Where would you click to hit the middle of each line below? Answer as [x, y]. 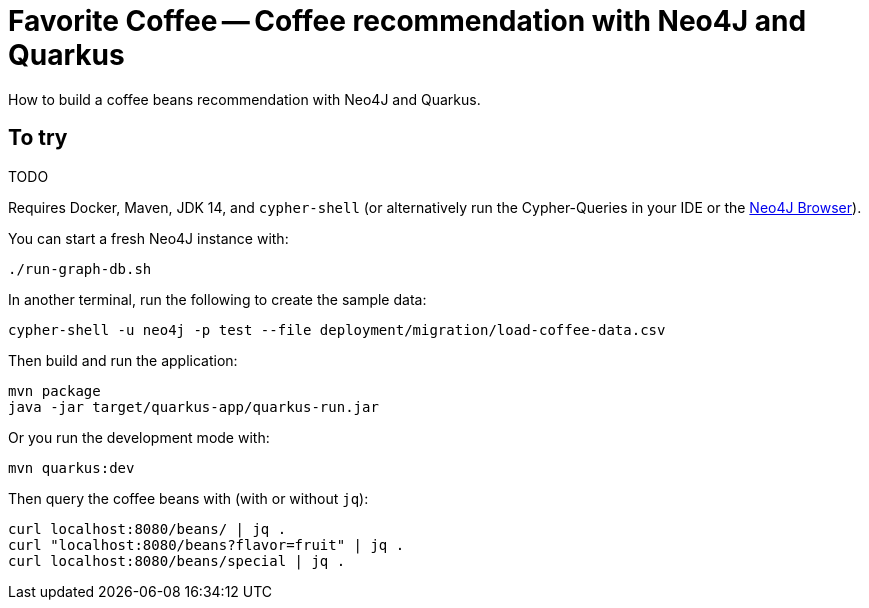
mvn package [54, 390]
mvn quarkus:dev [71, 467]
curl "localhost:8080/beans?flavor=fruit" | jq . [206, 544]
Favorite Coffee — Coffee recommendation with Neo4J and [407, 21]
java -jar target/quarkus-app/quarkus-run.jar [193, 406]
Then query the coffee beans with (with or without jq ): [188, 498]
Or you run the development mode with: [139, 437]
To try [38, 138]
